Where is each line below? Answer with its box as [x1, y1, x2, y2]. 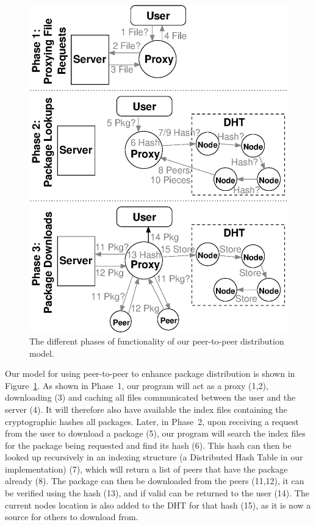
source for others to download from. [5, 510, 138, 523]
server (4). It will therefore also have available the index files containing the [5, 402, 287, 415]
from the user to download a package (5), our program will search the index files [5, 427, 306, 440]
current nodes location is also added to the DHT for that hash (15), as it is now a [5, 498, 311, 511]
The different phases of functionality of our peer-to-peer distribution [29, 334, 284, 347]
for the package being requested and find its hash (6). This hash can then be [5, 438, 292, 451]
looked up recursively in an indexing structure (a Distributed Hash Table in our [5, 451, 303, 463]
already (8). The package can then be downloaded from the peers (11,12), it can [5, 474, 304, 487]
